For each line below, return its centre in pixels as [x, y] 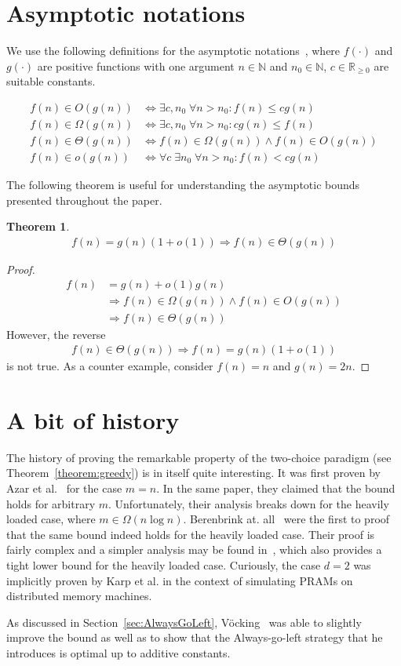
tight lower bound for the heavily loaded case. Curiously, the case [164, 565]
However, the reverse [56, 334]
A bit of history [93, 419]
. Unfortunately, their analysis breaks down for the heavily [249, 503]
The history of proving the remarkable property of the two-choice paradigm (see [199, 457]
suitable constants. [51, 81]
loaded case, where [51, 519]
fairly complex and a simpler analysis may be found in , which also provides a [194, 550]
